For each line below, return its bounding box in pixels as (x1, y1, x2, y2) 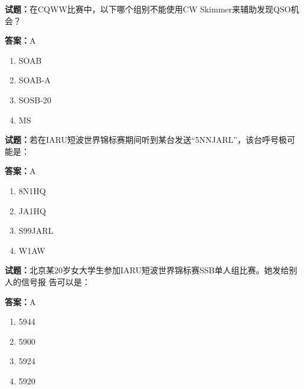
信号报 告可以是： (21, 275, 90, 287)
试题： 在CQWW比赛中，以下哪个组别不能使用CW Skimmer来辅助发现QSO (5, 3, 291, 15)
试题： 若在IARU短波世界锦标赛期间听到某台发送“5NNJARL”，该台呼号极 (5, 133, 287, 146)
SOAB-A (18, 74, 51, 86)
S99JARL (18, 224, 54, 237)
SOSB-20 (18, 93, 51, 106)
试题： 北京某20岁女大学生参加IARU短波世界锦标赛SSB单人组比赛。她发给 (5, 264, 289, 276)
